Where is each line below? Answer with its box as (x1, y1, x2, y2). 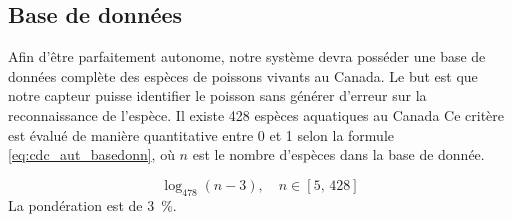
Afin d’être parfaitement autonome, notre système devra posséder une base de (8, 46, 486, 67)
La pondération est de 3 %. (8, 194, 177, 215)
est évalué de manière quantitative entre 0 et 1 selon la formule (8, 124, 394, 145)
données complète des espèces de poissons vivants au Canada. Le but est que (8, 65, 478, 86)
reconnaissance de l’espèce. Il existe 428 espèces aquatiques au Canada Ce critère (8, 104, 505, 125)
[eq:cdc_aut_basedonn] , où (8, 144, 175, 165)
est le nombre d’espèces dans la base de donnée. (192, 144, 485, 165)
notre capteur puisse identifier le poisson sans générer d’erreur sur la (8, 85, 427, 106)
